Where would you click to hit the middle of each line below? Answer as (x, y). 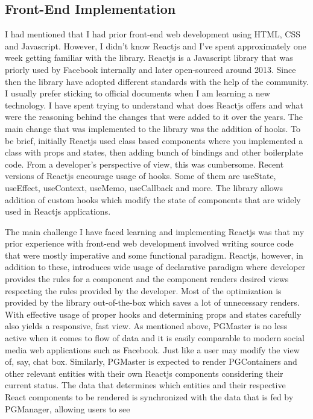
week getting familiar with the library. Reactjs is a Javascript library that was (149, 58)
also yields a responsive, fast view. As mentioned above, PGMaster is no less (146, 326)
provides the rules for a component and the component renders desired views (147, 279)
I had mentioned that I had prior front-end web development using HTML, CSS (153, 34)
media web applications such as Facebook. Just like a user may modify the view (152, 349)
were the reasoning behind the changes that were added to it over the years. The (154, 117)
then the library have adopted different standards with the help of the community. (157, 81)
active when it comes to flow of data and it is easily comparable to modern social (155, 338)
